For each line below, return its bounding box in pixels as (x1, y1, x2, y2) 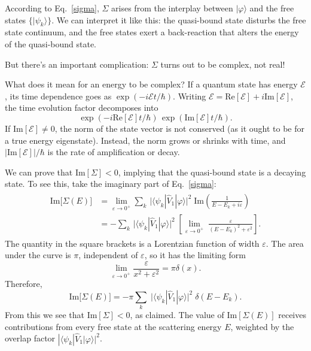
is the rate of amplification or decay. (47, 146, 180, 158)
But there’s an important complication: (5, 58, 149, 70)
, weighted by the (230, 320, 294, 332)
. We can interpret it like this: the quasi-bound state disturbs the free (51, 13, 306, 26)
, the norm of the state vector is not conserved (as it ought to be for (54, 122, 304, 134)
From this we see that (5, 308, 84, 321)
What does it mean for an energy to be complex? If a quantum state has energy (5, 78, 298, 90)
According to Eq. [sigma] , (5, 2, 99, 14)
